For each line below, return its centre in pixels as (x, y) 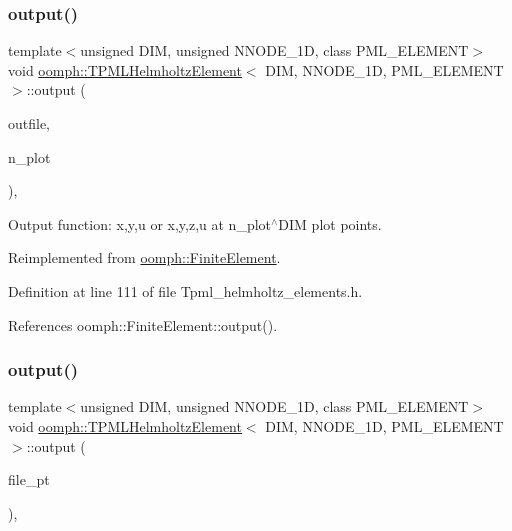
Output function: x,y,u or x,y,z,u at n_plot (140, 223)
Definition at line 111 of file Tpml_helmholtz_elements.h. (185, 290)
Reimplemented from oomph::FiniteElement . (144, 257)
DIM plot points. (330, 223)
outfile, (29, 123)
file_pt (29, 479)
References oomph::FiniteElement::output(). (143, 324)
